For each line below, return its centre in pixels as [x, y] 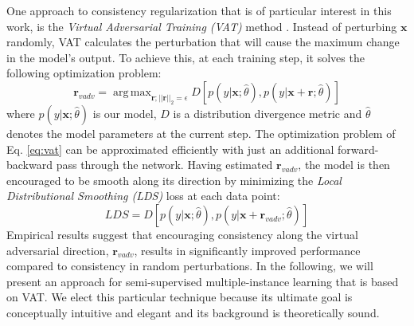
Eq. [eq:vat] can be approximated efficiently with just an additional [170, 149]
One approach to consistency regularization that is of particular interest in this [199, 10]
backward [29, 165]
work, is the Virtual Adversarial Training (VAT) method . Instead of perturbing [202, 26]
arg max [132, 92]
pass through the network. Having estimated [164, 165]
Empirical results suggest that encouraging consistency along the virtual [182, 234]
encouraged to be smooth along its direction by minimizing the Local [174, 180]
